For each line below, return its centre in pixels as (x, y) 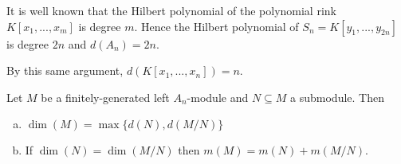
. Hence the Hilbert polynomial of (216, 26)
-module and (218, 97)
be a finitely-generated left (105, 97)
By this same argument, (65, 70)
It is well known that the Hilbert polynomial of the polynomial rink (171, 10)
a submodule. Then (337, 97)
